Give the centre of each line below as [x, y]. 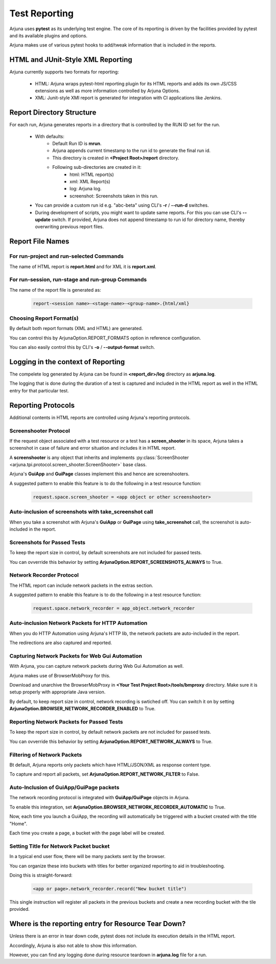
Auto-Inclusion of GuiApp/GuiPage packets [64, 787]
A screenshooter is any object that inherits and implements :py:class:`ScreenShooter [99, 457]
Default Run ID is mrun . [77, 144]
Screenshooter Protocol [40, 431]
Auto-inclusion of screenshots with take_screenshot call [81, 512]
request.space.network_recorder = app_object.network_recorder [114, 608]
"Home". [18, 823]
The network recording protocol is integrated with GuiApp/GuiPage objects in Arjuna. [100, 798]
